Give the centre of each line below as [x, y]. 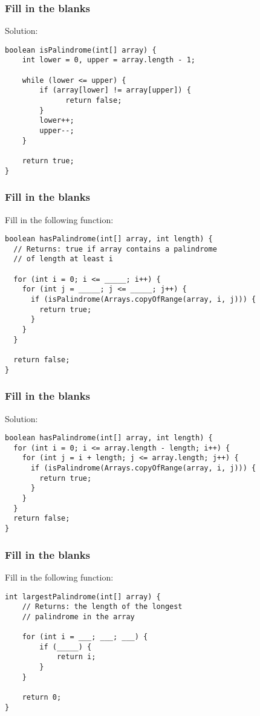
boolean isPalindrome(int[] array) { [81, 50]
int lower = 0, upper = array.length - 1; [109, 60]
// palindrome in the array [78, 617]
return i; [76, 657]
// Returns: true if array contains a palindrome [115, 249]
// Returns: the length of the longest [102, 607]
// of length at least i [63, 259]
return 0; [42, 698]
